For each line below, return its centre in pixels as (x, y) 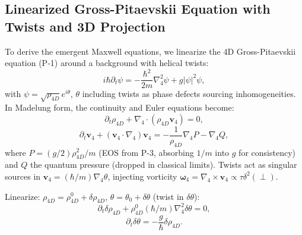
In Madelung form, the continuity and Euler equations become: (120, 107)
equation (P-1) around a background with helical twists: (107, 63)
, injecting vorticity (142, 176)
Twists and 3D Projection (85, 26)
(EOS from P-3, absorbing (146, 152)
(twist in (168, 196)
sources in (23, 176)
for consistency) (267, 152)
